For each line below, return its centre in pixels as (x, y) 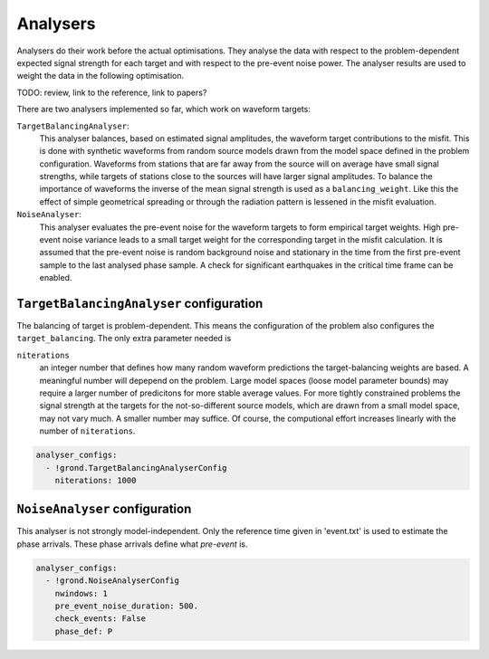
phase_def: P (84, 631)
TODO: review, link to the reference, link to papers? (112, 92)
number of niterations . (87, 431)
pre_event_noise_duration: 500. (127, 606)
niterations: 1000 (96, 480)
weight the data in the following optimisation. (101, 76)
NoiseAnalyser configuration (104, 509)
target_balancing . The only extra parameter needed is (124, 339)
